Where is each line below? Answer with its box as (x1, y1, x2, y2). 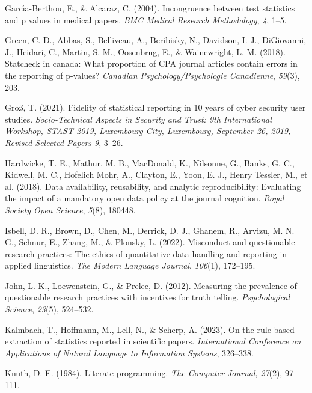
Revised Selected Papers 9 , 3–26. (5, 136, 123, 148)
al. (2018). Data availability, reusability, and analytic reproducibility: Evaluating (5, 180, 301, 192)
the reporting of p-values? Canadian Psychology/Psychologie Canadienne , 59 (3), (5, 69, 300, 81)
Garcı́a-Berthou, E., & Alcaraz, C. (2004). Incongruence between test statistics (5, 2, 295, 14)
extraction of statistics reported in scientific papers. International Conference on (5, 335, 301, 347)
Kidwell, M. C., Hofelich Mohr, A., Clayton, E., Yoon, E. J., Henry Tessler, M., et (5, 168, 308, 181)
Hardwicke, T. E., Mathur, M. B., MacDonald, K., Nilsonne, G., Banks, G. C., (5, 156, 295, 169)
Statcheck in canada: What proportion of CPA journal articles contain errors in (5, 57, 298, 70)
